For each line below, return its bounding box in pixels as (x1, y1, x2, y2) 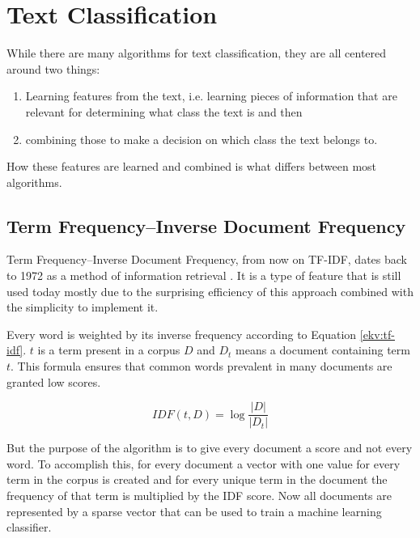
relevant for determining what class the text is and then (25, 103, 303, 120)
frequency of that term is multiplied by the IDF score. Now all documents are (6, 487, 392, 504)
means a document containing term (235, 341, 410, 358)
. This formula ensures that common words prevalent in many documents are (11, 358, 392, 375)
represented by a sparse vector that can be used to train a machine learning (6, 502, 382, 519)
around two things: (6, 60, 100, 77)
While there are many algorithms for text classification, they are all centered (6, 44, 387, 61)
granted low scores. (6, 373, 101, 390)
